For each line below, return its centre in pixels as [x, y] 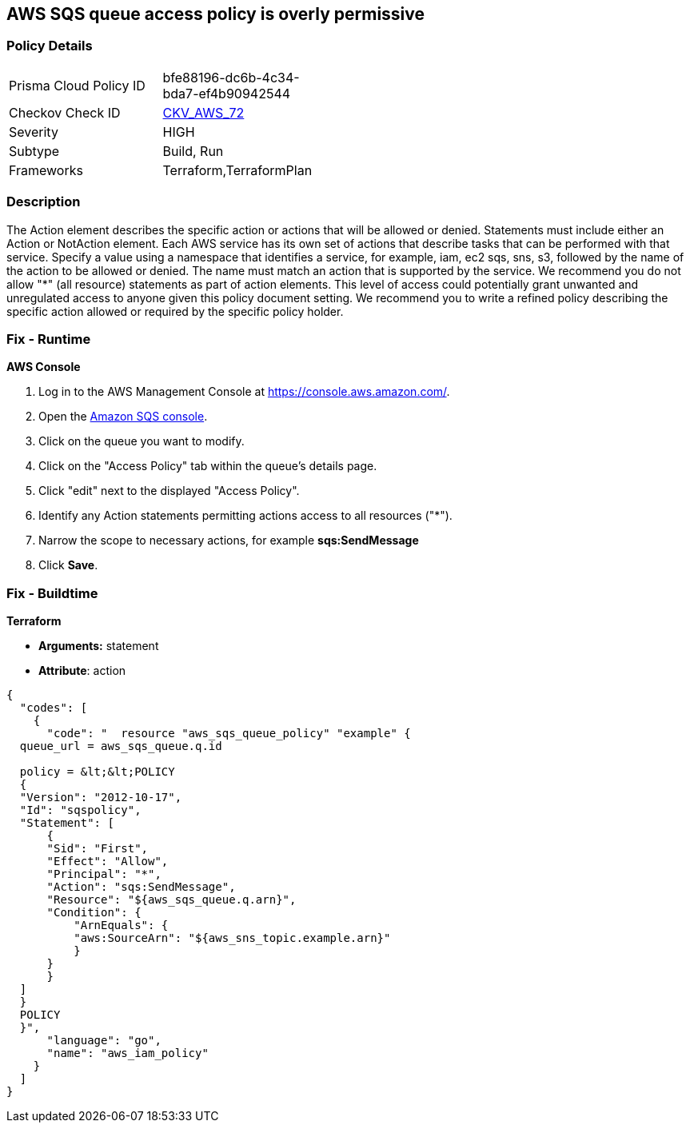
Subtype [34, 151]
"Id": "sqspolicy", [80, 810]
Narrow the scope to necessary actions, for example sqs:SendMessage [229, 541]
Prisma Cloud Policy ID [77, 85]
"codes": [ [54, 708]
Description [44, 202]
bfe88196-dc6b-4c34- [231, 77]
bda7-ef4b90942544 [227, 93]
